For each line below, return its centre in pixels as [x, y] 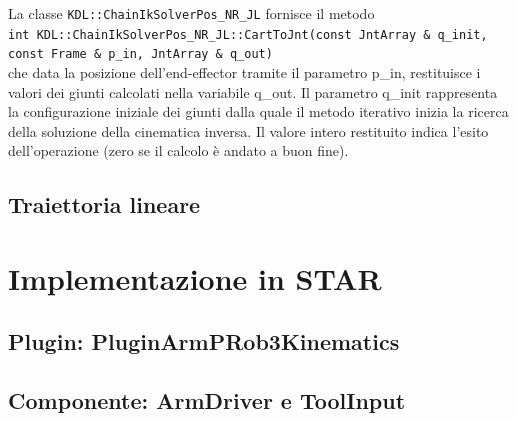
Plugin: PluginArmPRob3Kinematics [204, 341]
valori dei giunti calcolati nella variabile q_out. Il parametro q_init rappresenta [253, 91]
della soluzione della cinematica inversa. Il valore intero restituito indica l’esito [248, 130]
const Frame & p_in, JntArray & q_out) [140, 54]
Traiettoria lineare [104, 204]
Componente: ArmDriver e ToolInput [207, 400]
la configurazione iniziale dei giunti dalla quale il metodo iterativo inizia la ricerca [258, 111]
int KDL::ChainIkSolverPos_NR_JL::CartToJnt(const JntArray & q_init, [248, 34]
